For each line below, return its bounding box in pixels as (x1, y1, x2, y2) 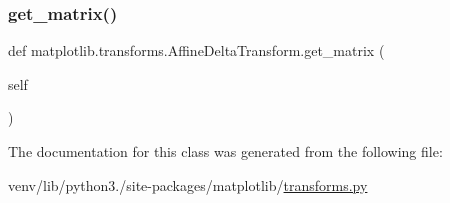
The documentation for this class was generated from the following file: (8, 141, 443, 161)
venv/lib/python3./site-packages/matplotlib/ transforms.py (8, 174, 368, 195)
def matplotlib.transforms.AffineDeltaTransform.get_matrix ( (8, 40, 385, 61)
